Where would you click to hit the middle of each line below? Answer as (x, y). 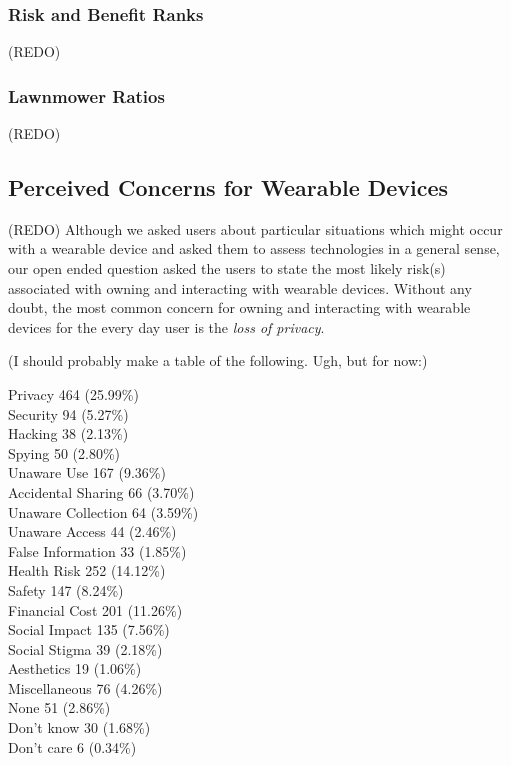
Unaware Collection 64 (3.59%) (103, 511)
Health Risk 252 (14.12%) (87, 570)
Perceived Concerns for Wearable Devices (228, 187)
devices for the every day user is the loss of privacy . (166, 326)
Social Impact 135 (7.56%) (89, 629)
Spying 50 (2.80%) (64, 452)
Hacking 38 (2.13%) (68, 433)
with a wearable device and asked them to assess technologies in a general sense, (254, 248)
